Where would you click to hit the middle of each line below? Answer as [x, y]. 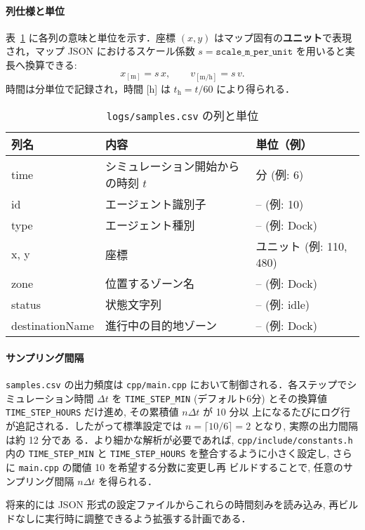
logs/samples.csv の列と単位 [182, 116]
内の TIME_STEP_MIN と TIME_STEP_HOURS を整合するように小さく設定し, [168, 453]
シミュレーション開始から [172, 166]
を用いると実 [325, 51]
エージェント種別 [150, 225]
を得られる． [128, 481]
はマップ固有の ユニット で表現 [283, 37]
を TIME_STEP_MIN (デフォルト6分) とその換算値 [220, 398]
